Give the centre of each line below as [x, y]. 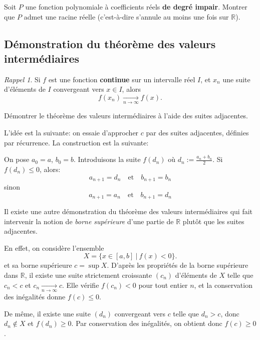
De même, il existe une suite [47, 313]
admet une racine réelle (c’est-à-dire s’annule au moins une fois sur [126, 16]
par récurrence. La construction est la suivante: [76, 142]
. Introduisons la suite [107, 159]
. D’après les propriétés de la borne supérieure [178, 265]
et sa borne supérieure [38, 265]
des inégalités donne [35, 297]
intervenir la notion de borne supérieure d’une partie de [89, 221]
